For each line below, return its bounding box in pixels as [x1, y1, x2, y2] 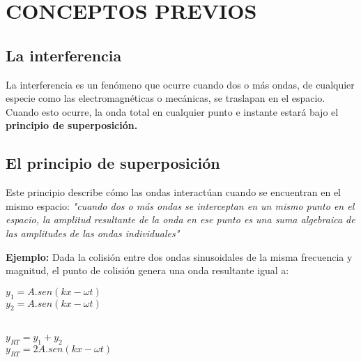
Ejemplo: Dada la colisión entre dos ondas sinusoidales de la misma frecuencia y [6, 249, 353, 264]
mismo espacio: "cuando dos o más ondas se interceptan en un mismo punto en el [6, 198, 355, 213]
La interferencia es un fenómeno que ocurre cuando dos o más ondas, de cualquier [6, 77, 355, 91]
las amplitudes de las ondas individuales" [6, 225, 180, 240]
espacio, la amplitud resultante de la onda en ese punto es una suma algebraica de [6, 212, 355, 227]
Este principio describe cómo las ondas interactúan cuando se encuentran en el [6, 185, 341, 199]
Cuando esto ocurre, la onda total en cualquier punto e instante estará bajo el [6, 104, 339, 119]
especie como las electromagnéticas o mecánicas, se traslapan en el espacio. [6, 91, 325, 105]
